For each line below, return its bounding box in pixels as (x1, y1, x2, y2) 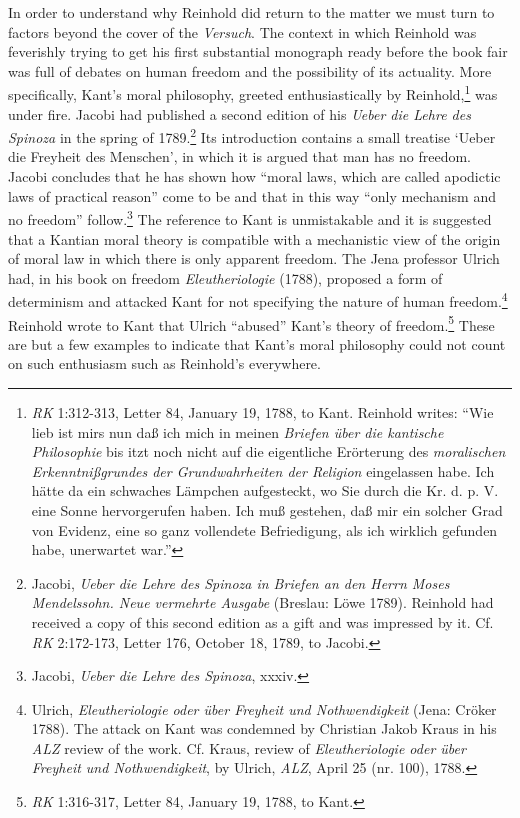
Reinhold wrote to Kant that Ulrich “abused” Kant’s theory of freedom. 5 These (8, 311, 495, 335)
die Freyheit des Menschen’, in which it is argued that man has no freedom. (8, 146, 472, 167)
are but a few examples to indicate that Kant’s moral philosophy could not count (8, 333, 506, 354)
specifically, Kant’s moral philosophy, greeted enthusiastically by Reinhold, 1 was (8, 81, 498, 105)
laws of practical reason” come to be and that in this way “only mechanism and (8, 185, 497, 206)
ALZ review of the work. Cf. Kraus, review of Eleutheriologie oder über (31, 737, 466, 758)
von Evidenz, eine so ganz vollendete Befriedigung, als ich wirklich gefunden (31, 519, 498, 540)
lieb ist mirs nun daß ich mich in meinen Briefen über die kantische (31, 421, 444, 442)
